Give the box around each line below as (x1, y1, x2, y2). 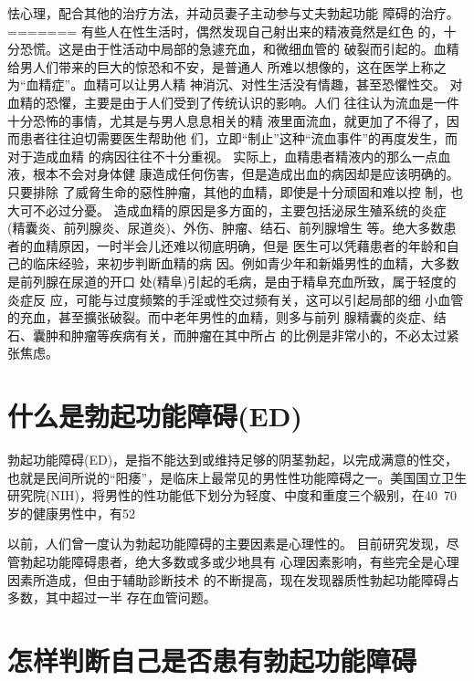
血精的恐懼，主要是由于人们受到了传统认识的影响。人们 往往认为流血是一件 (7, 92, 459, 111)
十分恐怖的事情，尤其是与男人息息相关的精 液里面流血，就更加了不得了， (7, 110, 447, 130)
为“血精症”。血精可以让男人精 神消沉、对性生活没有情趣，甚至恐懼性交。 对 (7, 75, 463, 94)
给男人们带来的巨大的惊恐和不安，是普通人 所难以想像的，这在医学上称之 (7, 57, 447, 76)
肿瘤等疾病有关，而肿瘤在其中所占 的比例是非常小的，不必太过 (70, 325, 447, 344)
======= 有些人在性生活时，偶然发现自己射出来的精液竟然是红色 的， (7, 21, 444, 40)
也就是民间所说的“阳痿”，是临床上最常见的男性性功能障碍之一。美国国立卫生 (7, 467, 468, 487)
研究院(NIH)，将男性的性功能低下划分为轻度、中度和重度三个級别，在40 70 (7, 486, 457, 505)
